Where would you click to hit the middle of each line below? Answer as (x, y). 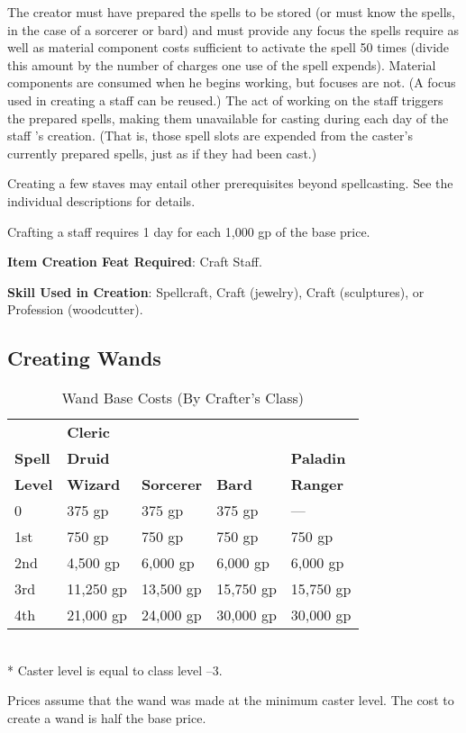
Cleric (88, 432)
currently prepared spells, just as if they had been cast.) (162, 153)
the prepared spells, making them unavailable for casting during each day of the (228, 118)
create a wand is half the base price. (107, 717)
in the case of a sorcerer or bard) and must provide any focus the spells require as (233, 29)
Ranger (317, 484)
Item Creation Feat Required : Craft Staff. (135, 262)
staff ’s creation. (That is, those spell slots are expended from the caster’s (210, 136)
